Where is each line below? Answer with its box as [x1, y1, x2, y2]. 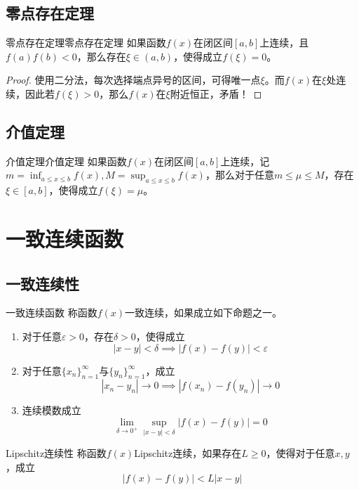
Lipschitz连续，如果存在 [134, 446, 242, 460]
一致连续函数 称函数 [6, 305, 97, 320]
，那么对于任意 [205, 167, 274, 182]
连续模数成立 [22, 403, 81, 418]
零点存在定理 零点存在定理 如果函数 [6, 35, 166, 50]
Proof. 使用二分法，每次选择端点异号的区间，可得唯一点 [6, 72, 261, 87]
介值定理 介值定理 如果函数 [6, 153, 127, 168]
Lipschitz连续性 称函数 [6, 446, 107, 460]
